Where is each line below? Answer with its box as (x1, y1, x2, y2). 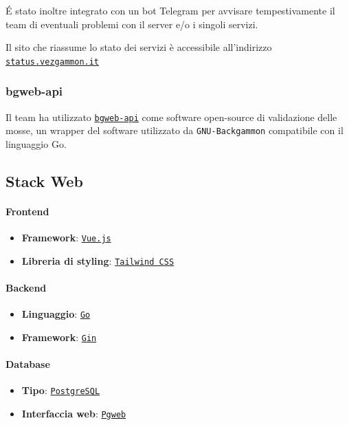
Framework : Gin (21, 329, 97, 344)
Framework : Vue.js (21, 230, 111, 245)
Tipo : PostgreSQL (21, 383, 100, 397)
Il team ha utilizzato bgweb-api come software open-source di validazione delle (5, 109, 337, 124)
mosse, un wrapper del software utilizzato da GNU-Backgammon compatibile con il (5, 123, 344, 138)
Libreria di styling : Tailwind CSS (21, 253, 174, 268)
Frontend (5, 204, 49, 218)
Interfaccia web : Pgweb (21, 406, 126, 421)
